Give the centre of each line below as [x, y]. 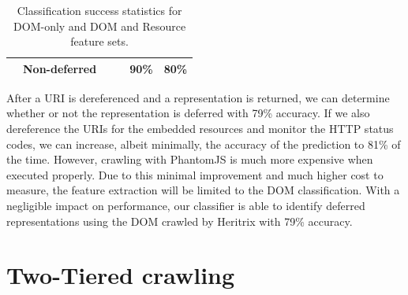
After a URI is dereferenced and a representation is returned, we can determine [198, 97]
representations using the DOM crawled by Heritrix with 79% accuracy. [180, 221]
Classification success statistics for [99, 10]
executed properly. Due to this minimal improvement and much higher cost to [195, 174]
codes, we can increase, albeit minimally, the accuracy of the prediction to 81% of [204, 144]
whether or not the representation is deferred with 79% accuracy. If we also [188, 113]
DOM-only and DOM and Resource [100, 26]
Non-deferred [60, 68]
